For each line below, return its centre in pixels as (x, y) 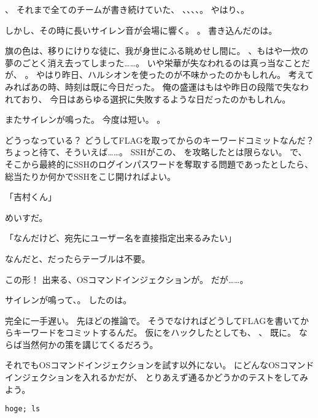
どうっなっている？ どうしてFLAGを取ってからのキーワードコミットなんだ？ (160, 140)
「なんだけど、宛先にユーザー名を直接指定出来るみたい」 (121, 238)
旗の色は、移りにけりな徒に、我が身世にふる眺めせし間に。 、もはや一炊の (157, 51)
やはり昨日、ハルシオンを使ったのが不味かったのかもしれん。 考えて (175, 75)
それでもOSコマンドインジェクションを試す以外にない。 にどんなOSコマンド (160, 365)
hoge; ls (23, 409)
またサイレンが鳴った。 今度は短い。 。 (85, 119)
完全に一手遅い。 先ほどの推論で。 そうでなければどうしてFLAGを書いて (153, 320)
